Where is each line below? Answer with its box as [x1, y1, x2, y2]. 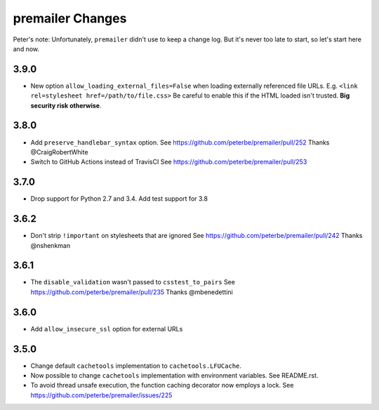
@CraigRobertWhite [30, 147, 88, 156]
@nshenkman [30, 241, 70, 249]
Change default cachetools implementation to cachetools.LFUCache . [30, 362, 242, 370]
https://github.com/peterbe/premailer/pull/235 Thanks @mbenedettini [30, 288, 233, 296]
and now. [13, 44, 40, 53]
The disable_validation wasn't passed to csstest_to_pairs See [30, 278, 235, 286]
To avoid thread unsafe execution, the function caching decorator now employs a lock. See [30, 381, 294, 390]
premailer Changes [13, 11, 127, 26]
